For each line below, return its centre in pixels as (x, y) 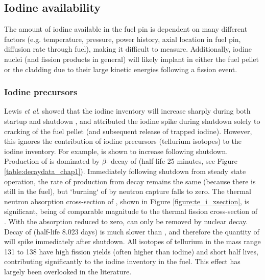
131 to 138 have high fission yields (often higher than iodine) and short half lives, (131, 251)
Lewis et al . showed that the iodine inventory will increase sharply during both (127, 111)
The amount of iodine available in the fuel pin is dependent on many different (126, 29)
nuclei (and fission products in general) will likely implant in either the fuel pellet (131, 59)
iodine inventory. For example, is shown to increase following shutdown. (116, 151)
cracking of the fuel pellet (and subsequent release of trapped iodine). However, (128, 131)
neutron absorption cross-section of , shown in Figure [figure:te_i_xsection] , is (127, 201)
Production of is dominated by (52, 161)
